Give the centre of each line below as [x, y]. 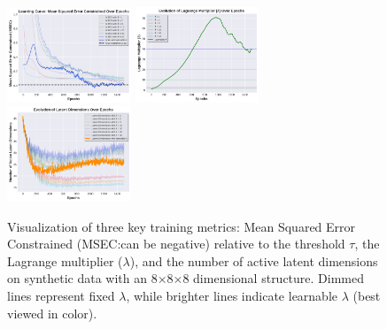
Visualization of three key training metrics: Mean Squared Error [182, 226]
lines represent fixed [61, 295]
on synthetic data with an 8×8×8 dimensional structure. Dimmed [186, 278]
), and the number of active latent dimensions [254, 260]
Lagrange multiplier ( [65, 260]
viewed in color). [52, 313]
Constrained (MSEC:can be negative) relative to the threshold [176, 244]
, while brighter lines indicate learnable [232, 295]
